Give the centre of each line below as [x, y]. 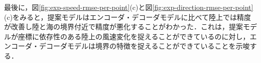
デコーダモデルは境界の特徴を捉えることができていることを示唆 [144, 46]
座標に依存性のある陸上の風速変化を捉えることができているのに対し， [134, 36]
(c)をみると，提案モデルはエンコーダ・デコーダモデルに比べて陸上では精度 [127, 17]
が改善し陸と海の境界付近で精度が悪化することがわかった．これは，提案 [123, 27]
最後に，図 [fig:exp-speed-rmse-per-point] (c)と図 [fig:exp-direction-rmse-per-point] [129, 7]
